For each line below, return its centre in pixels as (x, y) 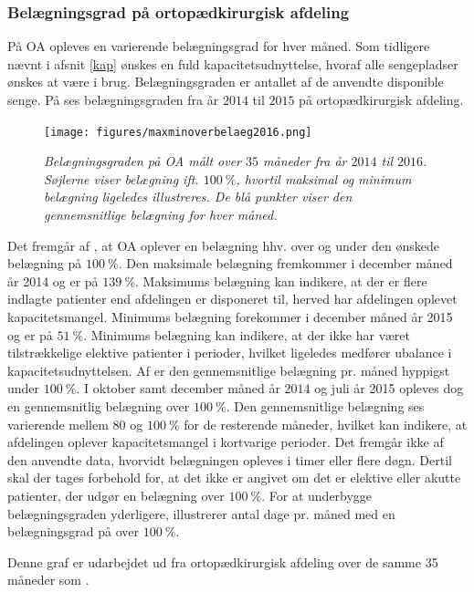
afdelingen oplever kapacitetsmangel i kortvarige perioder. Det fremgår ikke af (226, 442)
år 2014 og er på (53, 280)
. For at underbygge (317, 495)
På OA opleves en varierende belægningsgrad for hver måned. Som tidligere (219, 46)
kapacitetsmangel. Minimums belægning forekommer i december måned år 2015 (230, 317)
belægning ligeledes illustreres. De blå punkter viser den (198, 197)
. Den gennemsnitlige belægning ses (325, 405)
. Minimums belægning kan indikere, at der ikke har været (247, 334)
